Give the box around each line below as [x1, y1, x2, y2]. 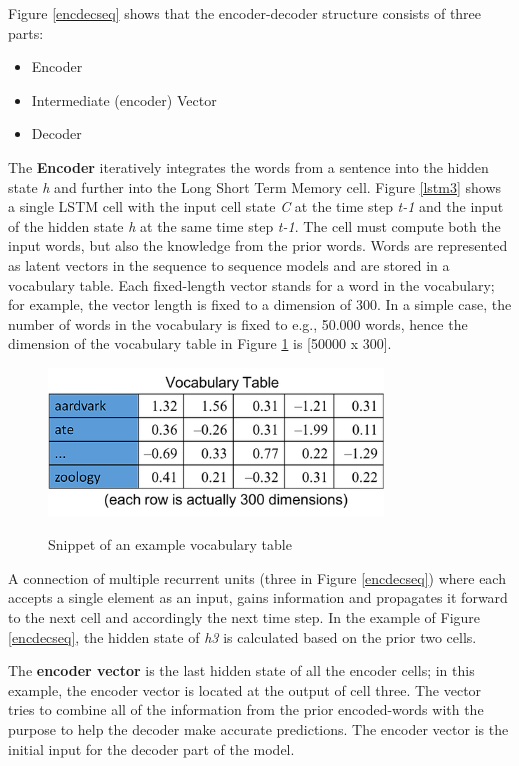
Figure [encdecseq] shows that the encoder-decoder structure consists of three [8, 3, 482, 23]
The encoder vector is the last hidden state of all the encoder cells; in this [8, 660, 475, 681]
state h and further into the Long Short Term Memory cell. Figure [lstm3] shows [8, 176, 502, 197]
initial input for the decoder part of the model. [8, 738, 295, 759]
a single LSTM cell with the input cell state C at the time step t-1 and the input [8, 196, 504, 217]
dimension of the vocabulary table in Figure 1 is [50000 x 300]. [8, 333, 392, 354]
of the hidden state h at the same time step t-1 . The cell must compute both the [8, 215, 501, 236]
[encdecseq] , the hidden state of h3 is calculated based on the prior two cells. [8, 626, 477, 647]
